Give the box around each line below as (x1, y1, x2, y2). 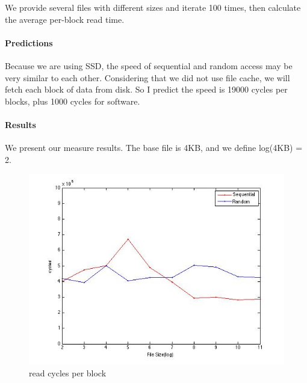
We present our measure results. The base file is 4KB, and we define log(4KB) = (5, 141, 303, 154)
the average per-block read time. (5, 13, 125, 25)
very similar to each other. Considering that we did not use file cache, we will (5, 71, 290, 84)
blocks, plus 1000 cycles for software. (5, 94, 140, 107)
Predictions (5, 36, 53, 49)
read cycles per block (29, 367, 107, 379)
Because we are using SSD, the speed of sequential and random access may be (5, 59, 293, 72)
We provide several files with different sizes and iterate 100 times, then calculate (5, 1, 301, 13)
